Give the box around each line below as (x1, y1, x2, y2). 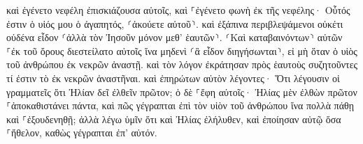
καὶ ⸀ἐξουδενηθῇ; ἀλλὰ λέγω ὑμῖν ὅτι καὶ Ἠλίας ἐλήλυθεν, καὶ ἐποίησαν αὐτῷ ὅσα (6, 111, 341, 126)
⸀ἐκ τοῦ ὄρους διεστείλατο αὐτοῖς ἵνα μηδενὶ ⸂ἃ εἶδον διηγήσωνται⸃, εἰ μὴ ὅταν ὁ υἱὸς (6, 43, 357, 58)
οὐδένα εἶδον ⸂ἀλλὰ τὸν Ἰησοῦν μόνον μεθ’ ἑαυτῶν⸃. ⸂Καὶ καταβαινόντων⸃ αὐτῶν (6, 30, 343, 45)
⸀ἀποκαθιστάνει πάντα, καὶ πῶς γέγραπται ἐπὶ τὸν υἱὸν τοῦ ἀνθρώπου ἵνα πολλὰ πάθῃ (6, 98, 355, 113)
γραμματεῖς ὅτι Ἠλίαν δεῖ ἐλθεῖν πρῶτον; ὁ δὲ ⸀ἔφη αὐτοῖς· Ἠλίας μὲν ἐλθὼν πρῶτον (6, 84, 357, 99)
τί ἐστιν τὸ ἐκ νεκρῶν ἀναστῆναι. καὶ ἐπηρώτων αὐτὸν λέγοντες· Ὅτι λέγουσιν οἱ (6, 70, 340, 85)
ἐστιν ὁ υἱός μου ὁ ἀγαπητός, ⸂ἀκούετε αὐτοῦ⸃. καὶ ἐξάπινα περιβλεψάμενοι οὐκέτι (6, 16, 343, 31)
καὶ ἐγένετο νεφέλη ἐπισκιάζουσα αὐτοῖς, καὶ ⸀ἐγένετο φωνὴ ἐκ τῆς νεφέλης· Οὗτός (6, 3, 350, 17)
